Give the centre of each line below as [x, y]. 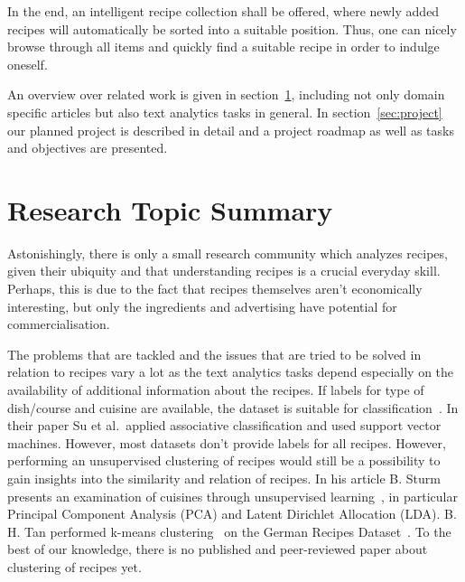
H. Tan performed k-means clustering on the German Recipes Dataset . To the [229, 531]
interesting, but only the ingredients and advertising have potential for [202, 306]
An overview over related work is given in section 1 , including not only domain [226, 94]
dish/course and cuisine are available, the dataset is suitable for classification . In [233, 407]
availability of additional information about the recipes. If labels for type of [216, 390]
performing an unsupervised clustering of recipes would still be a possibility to [224, 460]
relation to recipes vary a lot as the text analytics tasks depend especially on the [231, 372]
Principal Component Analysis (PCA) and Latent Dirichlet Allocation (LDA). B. [232, 514]
